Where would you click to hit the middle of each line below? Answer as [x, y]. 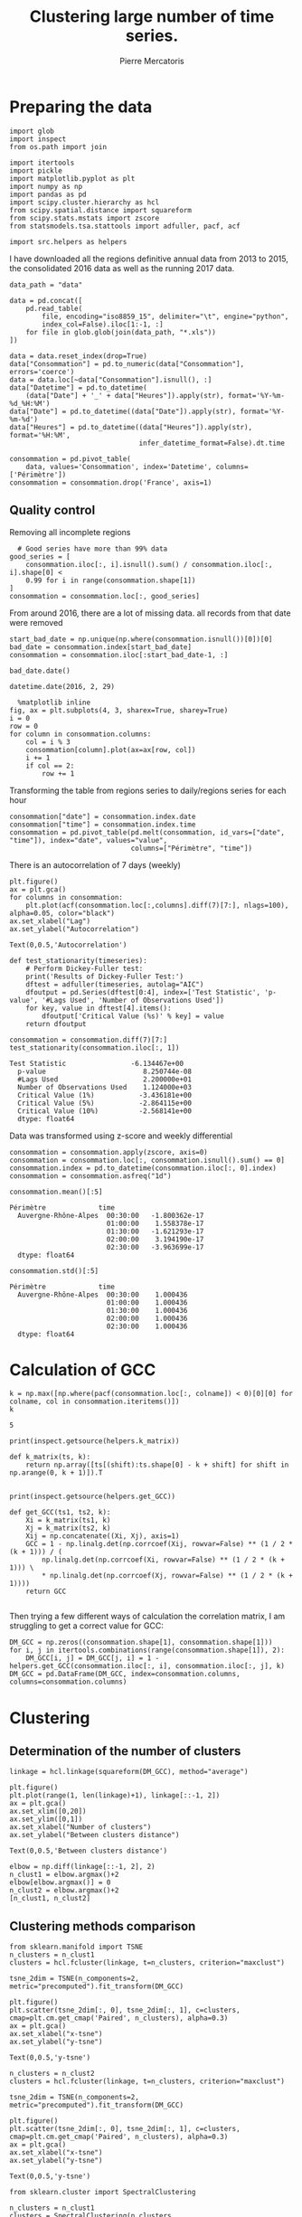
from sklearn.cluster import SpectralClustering [103, 2193]
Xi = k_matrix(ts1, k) [68, 1521]
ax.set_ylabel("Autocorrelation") [75, 929]
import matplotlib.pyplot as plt [72, 178]
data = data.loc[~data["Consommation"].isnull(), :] [111, 380]
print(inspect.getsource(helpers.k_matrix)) [94, 1441]
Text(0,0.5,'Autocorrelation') [68, 945]
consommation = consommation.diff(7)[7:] [89, 1040]
